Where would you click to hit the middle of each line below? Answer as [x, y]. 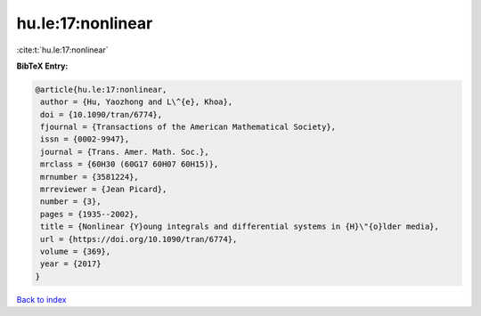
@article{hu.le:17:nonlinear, [101, 89]
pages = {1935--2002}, [90, 214]
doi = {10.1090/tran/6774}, [102, 114]
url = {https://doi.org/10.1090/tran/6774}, [139, 239]
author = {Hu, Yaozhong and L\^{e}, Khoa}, [137, 102]
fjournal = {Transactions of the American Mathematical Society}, [188, 127]
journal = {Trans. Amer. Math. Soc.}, [125, 152]
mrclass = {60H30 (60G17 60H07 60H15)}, [130, 164]
